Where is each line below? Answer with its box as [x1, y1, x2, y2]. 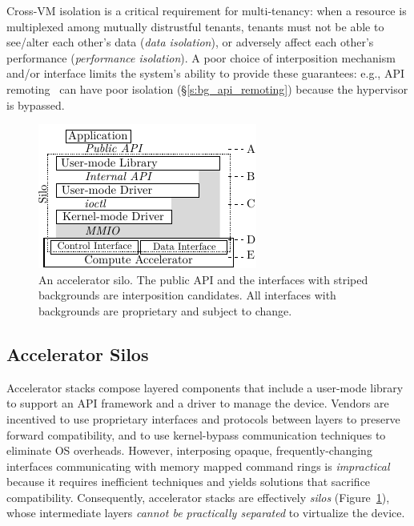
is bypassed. [6, 96, 65, 113]
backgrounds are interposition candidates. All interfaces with [38, 287, 336, 303]
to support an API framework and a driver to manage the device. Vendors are [6, 395, 389, 412]
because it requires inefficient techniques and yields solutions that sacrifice [6, 473, 371, 490]
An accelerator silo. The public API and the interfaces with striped [38, 271, 368, 287]
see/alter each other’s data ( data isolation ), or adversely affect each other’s [6, 34, 374, 50]
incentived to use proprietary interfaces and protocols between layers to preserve [6, 410, 400, 427]
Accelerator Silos [6, 341, 149, 366]
